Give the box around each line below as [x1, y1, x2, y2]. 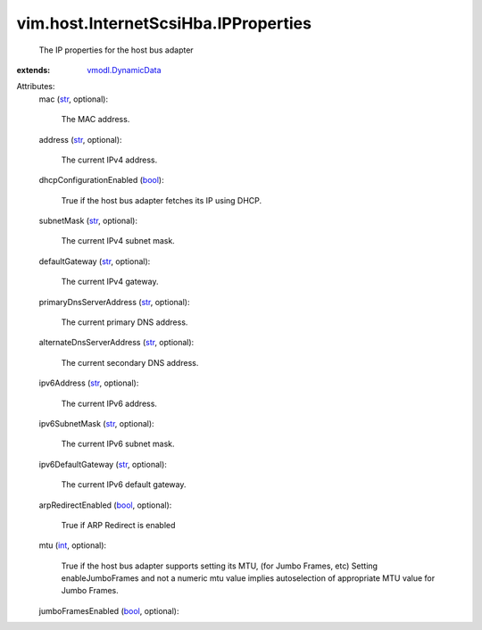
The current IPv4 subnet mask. [61, 236, 176, 246]
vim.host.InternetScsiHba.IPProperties [16, 13, 312, 33]
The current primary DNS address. [61, 317, 188, 327]
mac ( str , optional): [38, 94, 109, 104]
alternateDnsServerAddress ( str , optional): [38, 337, 195, 348]
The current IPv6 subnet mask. [61, 438, 175, 450]
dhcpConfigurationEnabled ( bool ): [38, 175, 164, 186]
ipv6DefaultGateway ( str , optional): [38, 459, 167, 469]
